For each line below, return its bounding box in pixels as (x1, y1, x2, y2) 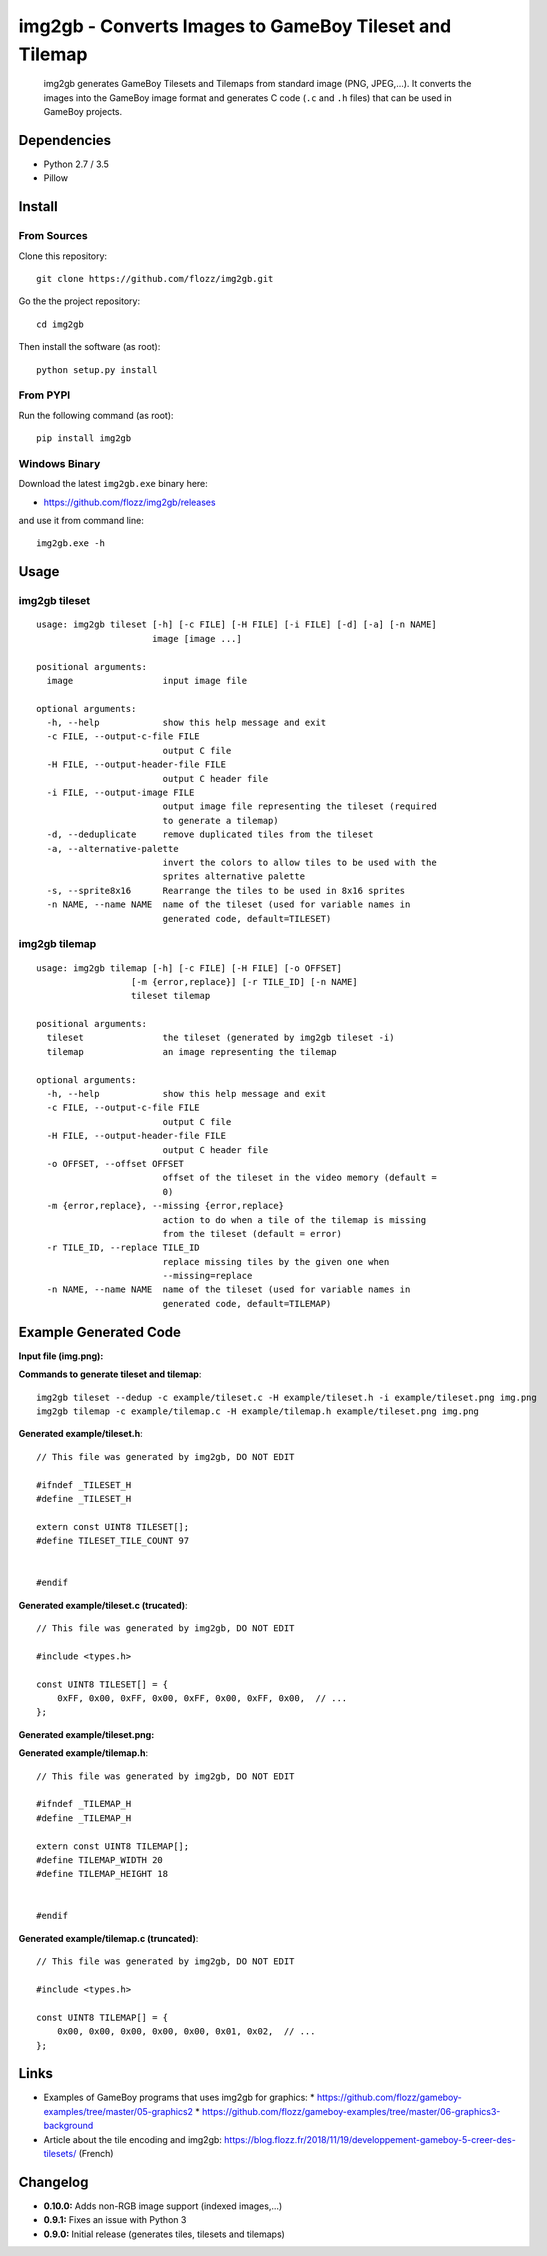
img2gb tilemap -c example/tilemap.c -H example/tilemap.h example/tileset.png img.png (36, 1405, 480, 1417)
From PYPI (18, 388, 71, 402)
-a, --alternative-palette (46, 843, 179, 854)
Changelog (18, 2173, 89, 2190)
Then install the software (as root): (18, 341, 161, 353)
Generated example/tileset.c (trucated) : (18, 1599, 189, 1611)
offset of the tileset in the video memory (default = (162, 1172, 437, 1184)
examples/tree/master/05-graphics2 (43, 2105, 194, 2117)
